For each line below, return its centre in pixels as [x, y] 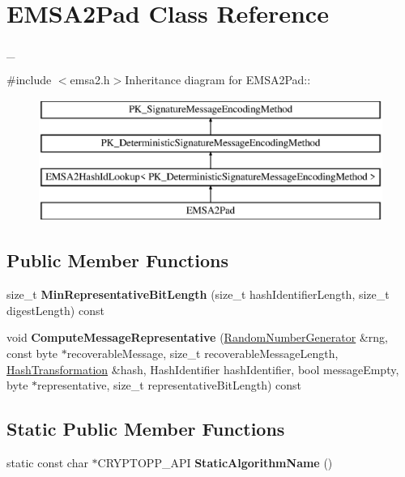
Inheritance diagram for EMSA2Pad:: [218, 79]
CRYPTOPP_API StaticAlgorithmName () [215, 463]
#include [29, 79]
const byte [32, 353]
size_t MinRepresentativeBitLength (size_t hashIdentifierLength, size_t [198, 294]
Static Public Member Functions [146, 429]
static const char [47, 463]
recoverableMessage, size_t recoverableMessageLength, [202, 353]
